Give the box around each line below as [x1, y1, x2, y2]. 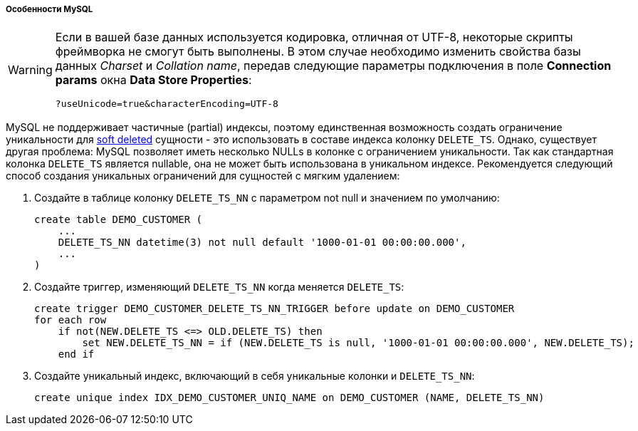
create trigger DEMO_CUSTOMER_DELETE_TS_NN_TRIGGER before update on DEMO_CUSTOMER [34, 303, 515, 315]
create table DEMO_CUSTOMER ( [34, 214, 203, 226]
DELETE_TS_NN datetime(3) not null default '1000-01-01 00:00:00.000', [58, 237, 466, 249]
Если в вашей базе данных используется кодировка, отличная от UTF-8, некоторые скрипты [55, 30, 573, 45]
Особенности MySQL [6, 4, 93, 14]
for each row [34, 314, 107, 326]
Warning [8, 62, 53, 77]
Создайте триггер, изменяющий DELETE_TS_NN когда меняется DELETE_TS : [34, 281, 404, 294]
